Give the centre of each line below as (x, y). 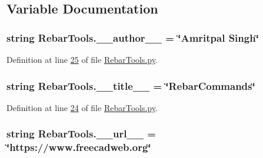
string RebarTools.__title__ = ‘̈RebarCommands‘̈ (131, 85)
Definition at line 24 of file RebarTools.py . (82, 107)
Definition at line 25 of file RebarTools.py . (82, 59)
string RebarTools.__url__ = (81, 134)
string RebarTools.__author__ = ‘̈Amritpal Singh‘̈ (133, 37)
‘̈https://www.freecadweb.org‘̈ (79, 147)
